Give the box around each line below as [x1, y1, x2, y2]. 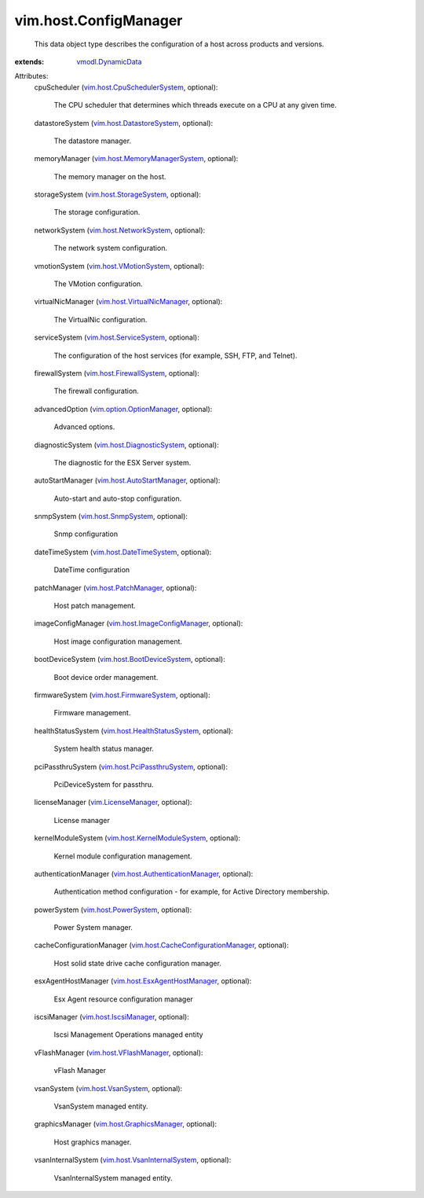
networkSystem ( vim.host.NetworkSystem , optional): [34, 225, 206, 235]
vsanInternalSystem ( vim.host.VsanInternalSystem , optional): [34, 1156, 232, 1165]
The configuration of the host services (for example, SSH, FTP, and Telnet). [53, 351, 298, 360]
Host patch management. [53, 601, 137, 611]
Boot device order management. [53, 672, 159, 682]
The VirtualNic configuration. [53, 314, 148, 324]
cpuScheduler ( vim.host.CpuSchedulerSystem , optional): [34, 83, 218, 92]
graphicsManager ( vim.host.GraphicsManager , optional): [34, 1119, 217, 1129]
